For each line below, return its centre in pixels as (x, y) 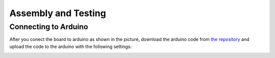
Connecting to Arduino (49, 27)
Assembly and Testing (58, 13)
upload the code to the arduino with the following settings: (71, 46)
